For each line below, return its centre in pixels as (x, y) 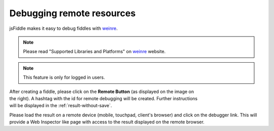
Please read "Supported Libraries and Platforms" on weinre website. (94, 52)
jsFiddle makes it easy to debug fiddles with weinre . (63, 28)
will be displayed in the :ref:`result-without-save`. (61, 106)
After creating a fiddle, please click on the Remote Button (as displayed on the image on (102, 92)
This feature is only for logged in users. (64, 77)
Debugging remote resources (73, 13)
